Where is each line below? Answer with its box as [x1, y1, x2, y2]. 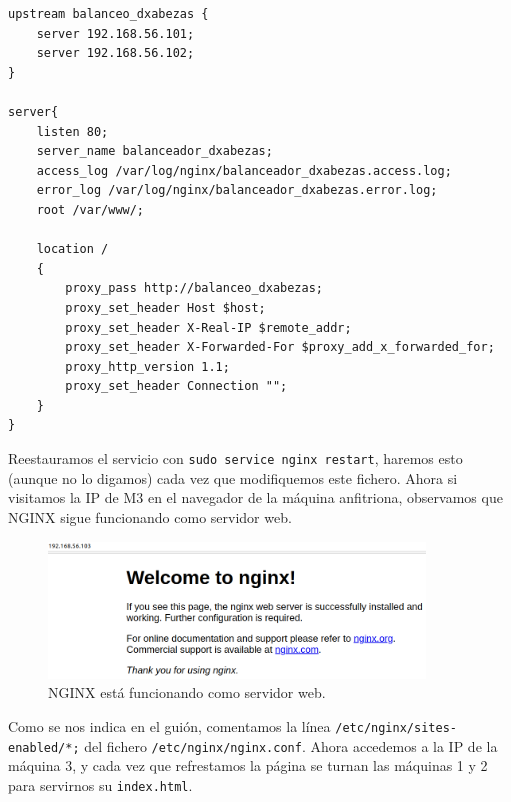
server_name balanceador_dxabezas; [36, 144, 273, 159]
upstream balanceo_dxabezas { [8, 7, 209, 21]
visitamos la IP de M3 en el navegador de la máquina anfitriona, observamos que [8, 487, 503, 508]
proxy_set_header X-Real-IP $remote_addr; [65, 320, 352, 335]
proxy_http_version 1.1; [65, 359, 230, 374]
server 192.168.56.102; [36, 46, 195, 61]
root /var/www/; [36, 202, 145, 217]
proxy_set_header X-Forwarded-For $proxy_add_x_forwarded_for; [65, 340, 495, 355]
